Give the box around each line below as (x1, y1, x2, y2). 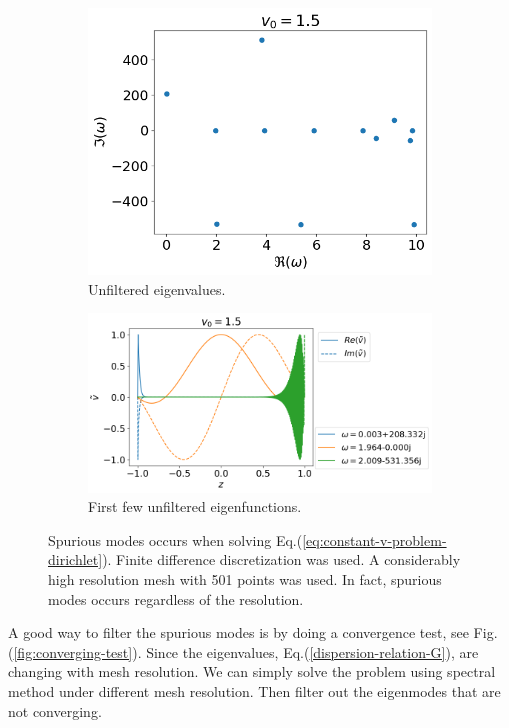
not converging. (8, 700, 102, 721)
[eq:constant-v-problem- (302, 529, 447, 550)
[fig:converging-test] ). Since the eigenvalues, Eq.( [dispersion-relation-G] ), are (13, 641, 479, 662)
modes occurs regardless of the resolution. (48, 588, 304, 609)
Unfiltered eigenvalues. (88, 278, 226, 299)
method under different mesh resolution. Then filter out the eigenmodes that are (8, 681, 501, 701)
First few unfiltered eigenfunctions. (88, 496, 302, 517)
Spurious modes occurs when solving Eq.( (48, 529, 303, 550)
